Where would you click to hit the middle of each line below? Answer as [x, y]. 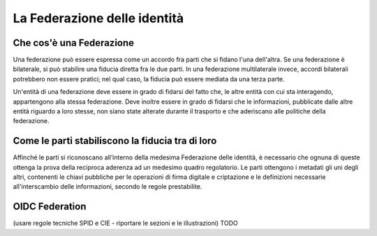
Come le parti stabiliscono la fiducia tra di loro [115, 141]
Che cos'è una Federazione [74, 43]
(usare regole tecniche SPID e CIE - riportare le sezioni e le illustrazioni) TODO [125, 223]
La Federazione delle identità [98, 18]
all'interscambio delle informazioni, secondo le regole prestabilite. [108, 187]
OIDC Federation [50, 206]
